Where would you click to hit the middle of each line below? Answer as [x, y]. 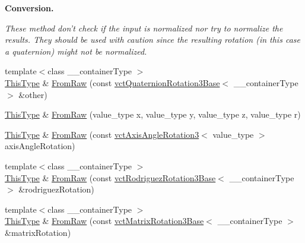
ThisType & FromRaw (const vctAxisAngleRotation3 [102, 134]
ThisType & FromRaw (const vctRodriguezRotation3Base [110, 177]
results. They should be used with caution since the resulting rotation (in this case [152, 40]
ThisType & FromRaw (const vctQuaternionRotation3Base [112, 82]
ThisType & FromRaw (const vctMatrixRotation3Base [104, 221]
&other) [33, 94]
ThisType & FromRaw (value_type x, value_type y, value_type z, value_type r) [153, 114]
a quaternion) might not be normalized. [76, 51]
